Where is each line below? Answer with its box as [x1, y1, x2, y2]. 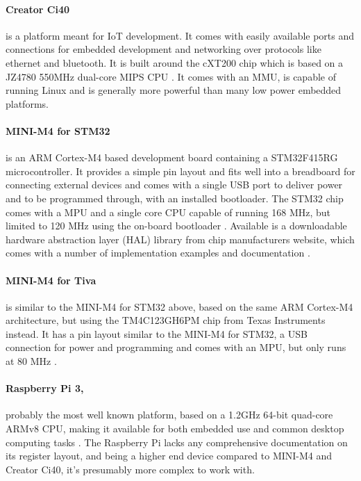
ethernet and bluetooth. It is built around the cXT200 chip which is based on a [6, 55, 344, 70]
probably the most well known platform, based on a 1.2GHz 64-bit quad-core [6, 407, 333, 422]
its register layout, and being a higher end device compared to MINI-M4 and [6, 448, 333, 463]
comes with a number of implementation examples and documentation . [6, 245, 310, 260]
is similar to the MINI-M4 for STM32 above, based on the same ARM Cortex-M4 [6, 299, 353, 313]
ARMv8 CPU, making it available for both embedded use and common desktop [6, 421, 344, 436]
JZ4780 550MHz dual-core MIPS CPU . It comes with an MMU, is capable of [6, 69, 336, 83]
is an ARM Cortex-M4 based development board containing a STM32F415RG [6, 150, 338, 165]
